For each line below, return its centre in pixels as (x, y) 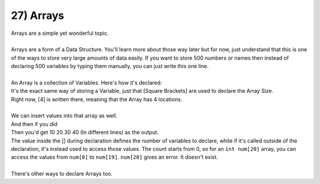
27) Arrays (38, 15)
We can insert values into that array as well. (64, 116)
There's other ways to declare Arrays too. (62, 174)
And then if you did (34, 124)
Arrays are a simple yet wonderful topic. (60, 33)
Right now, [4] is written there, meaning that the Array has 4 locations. (97, 99)
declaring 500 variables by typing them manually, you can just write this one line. (110, 66)
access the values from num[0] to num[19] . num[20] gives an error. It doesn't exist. (115, 157)
